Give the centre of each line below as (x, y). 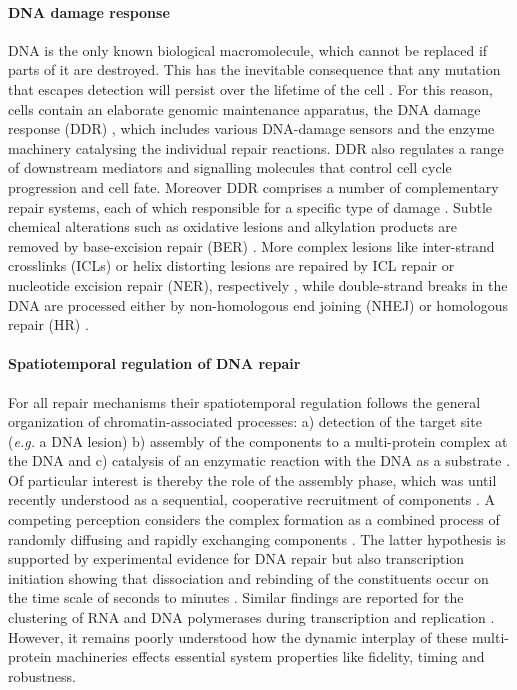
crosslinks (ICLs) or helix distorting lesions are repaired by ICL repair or (231, 265)
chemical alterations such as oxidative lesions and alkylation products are (232, 226)
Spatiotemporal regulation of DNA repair (154, 363)
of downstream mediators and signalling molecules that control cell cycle (230, 167)
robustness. (42, 675)
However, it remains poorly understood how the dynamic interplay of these (238, 636)
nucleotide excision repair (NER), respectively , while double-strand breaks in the (258, 284)
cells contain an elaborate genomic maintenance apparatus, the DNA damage (244, 108)
